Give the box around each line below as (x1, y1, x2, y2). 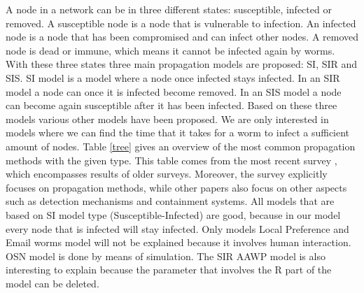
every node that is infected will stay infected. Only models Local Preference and (6, 221, 349, 236)
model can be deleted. (6, 276, 99, 290)
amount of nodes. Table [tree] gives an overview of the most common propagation (6, 138, 356, 153)
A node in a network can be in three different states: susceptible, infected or (6, 2, 332, 16)
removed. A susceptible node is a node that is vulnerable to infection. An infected (6, 15, 356, 30)
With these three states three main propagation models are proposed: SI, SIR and (6, 57, 358, 71)
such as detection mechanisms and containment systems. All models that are (6, 194, 335, 208)
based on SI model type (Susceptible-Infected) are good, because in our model (6, 207, 341, 222)
